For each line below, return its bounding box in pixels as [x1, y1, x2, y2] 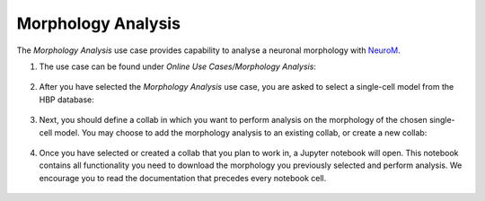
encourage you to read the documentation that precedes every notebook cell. [39, 172, 327, 183]
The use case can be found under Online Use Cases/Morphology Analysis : [39, 61, 316, 72]
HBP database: [39, 94, 94, 105]
